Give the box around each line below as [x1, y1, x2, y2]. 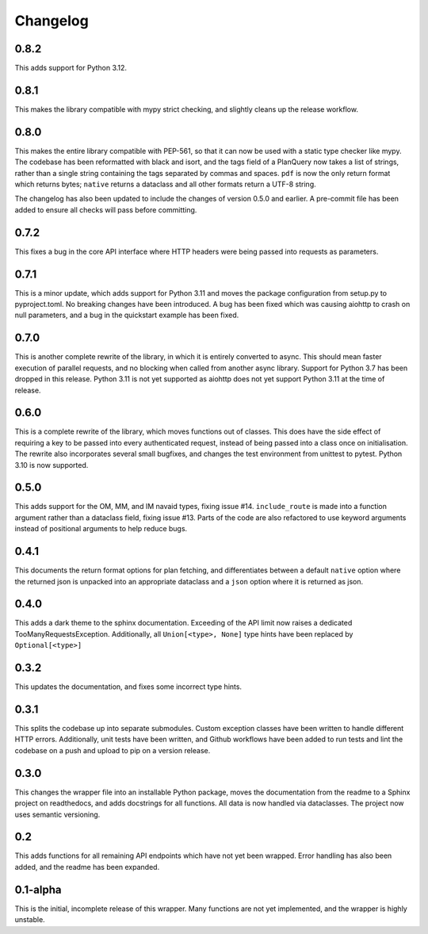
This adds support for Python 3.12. [14, 63, 127, 73]
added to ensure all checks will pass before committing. [14, 205, 197, 214]
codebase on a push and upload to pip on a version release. [14, 745, 211, 755]
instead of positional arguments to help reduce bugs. [14, 524, 188, 534]
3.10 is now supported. [14, 460, 89, 469]
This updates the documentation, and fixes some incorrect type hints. [14, 682, 242, 691]
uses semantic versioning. [14, 810, 101, 819]
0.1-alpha [14, 882, 62, 896]
